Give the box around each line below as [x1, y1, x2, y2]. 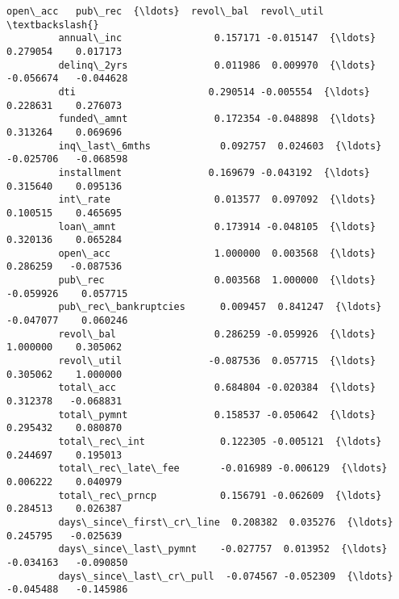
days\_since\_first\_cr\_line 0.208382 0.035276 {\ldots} [58, 516, 393, 528]
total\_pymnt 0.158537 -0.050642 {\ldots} [58, 408, 376, 421]
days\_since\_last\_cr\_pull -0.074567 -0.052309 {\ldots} [58, 570, 393, 582]
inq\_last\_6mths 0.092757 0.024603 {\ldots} [58, 140, 382, 152]
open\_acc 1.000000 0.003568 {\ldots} [58, 247, 376, 259]
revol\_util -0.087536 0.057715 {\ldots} [58, 355, 376, 367]
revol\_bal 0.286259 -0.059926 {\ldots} [58, 328, 376, 340]
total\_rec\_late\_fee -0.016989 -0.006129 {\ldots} [58, 463, 388, 475]
